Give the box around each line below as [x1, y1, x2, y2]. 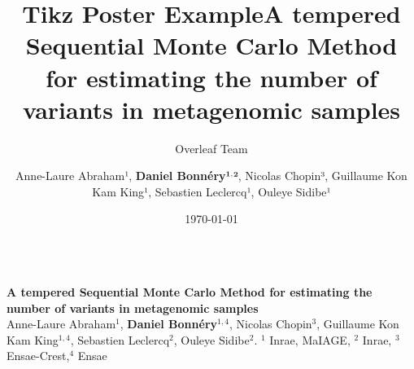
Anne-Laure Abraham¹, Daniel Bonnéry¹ [15, 167, 231, 184]
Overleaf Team [175, 139, 248, 156]
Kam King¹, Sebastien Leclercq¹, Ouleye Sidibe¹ [92, 182, 331, 200]
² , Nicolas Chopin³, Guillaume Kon [233, 167, 407, 184]
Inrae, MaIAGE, [269, 331, 351, 348]
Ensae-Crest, [7, 347, 70, 364]
